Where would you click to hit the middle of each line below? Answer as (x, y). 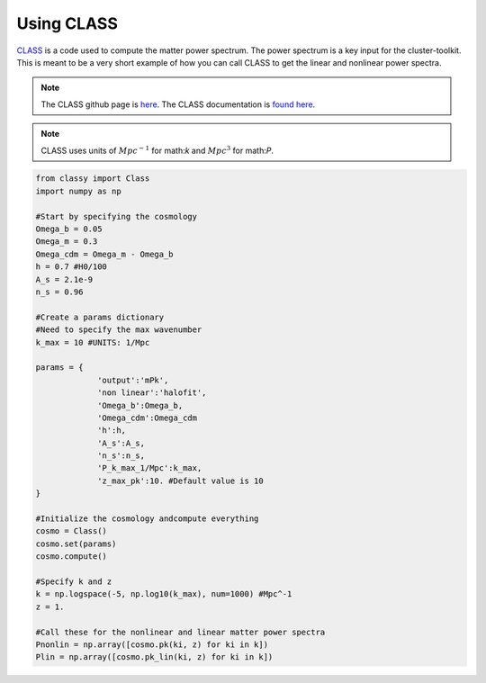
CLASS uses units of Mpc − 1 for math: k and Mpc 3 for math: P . (157, 150)
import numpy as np (78, 191)
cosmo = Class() (72, 531)
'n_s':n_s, (121, 456)
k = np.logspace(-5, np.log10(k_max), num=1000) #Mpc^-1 (164, 594)
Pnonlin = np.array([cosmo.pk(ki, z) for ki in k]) (152, 644)
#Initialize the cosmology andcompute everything (147, 519)
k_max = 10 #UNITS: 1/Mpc (93, 342)
